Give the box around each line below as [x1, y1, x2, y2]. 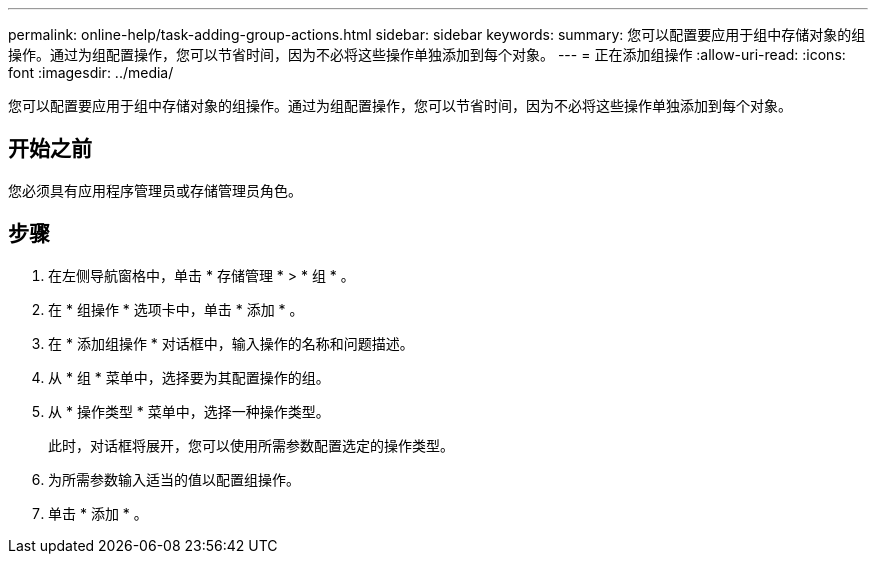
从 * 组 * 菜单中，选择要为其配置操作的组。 [48, 368, 330, 386]
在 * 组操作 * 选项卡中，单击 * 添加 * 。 [48, 300, 304, 318]
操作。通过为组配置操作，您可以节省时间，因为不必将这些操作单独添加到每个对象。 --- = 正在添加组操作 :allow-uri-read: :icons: [8, 46, 846, 63]
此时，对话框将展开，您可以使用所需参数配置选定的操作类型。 [48, 436, 454, 454]
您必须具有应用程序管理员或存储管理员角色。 [8, 181, 302, 199]
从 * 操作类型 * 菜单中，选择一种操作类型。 [48, 402, 330, 420]
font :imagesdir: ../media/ [8, 64, 174, 81]
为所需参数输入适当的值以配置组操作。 [48, 470, 300, 488]
